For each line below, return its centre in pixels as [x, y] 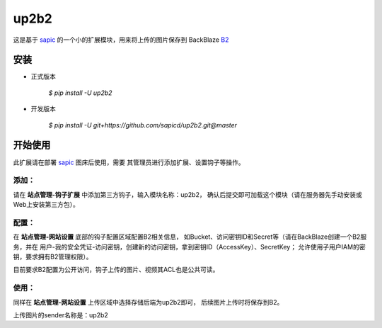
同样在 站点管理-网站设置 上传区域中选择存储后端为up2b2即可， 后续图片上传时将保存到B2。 [148, 302]
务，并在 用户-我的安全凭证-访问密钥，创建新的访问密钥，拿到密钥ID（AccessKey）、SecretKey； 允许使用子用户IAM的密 [189, 247]
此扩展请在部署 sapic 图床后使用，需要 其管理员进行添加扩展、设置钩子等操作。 [129, 162]
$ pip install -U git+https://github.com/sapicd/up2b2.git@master [143, 125]
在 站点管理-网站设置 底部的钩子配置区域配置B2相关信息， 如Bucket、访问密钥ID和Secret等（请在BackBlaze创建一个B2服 [190, 237]
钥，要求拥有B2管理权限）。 [53, 256]
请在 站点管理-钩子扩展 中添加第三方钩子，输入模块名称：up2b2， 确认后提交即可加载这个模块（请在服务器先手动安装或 [187, 194]
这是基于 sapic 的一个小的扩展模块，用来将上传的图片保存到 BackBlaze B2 [121, 40]
